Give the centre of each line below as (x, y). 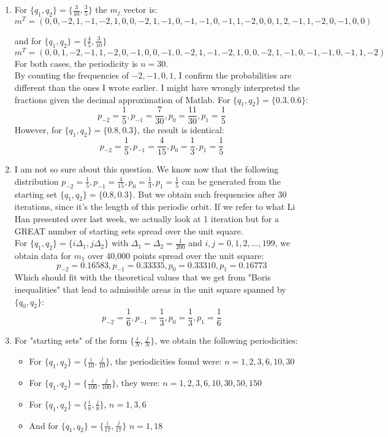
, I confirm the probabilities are (233, 75)
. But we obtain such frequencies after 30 (210, 194)
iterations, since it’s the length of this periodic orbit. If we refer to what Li (155, 207)
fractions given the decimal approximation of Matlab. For (122, 99)
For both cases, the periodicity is (76, 63)
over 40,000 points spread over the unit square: (176, 256)
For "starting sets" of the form (71, 340)
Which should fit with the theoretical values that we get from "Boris (143, 277)
